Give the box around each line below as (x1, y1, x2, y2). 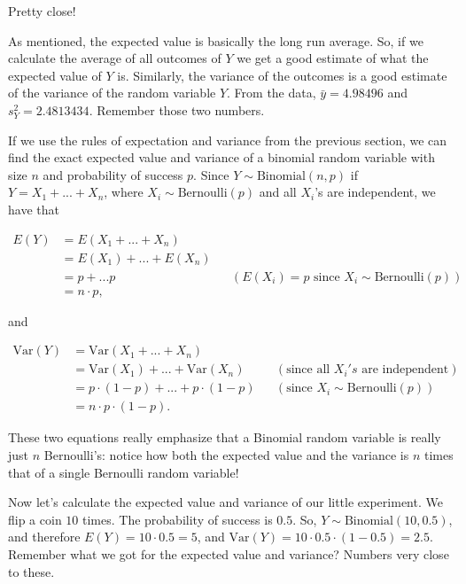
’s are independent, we (315, 183, 436, 201)
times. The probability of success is (82, 510, 273, 528)
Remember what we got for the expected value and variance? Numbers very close (8, 544, 449, 563)
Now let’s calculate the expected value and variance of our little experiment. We (8, 493, 443, 511)
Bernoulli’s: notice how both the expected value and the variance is (43, 445, 409, 463)
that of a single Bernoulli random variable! (8, 463, 239, 481)
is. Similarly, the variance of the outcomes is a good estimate (117, 66, 447, 84)
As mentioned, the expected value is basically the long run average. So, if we (8, 31, 423, 50)
